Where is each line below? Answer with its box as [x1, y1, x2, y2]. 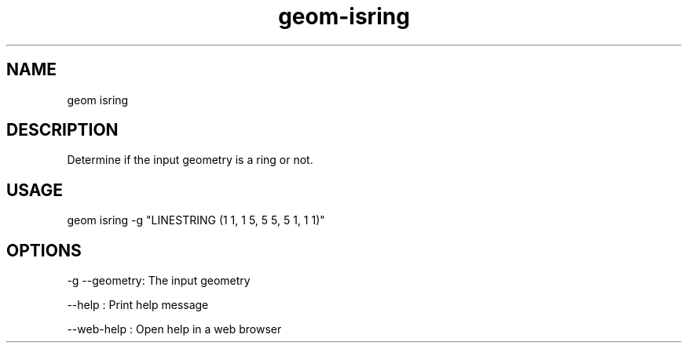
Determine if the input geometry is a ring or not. [67, 153, 313, 167]
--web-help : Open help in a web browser [67, 322, 282, 336]
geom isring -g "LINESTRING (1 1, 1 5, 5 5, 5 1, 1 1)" [67, 213, 325, 227]
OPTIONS [6, 240, 82, 260]
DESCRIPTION [6, 120, 119, 140]
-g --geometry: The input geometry [67, 274, 251, 288]
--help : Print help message [67, 298, 209, 312]
